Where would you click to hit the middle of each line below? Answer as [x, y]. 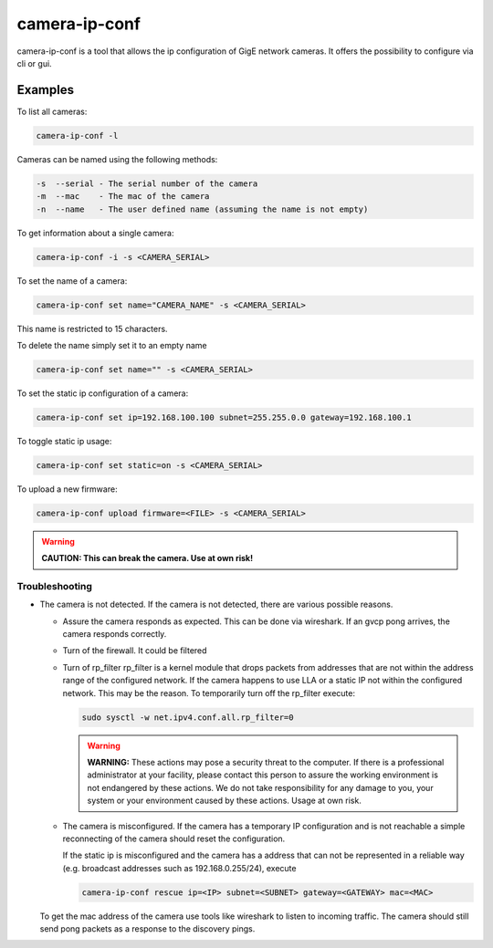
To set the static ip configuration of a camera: [103, 393]
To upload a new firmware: [67, 489]
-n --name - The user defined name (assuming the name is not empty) [202, 209]
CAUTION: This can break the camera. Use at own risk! [147, 558]
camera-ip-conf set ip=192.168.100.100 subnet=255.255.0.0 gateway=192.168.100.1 [224, 417]
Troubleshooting [55, 586]
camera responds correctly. [115, 634]
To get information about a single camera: [95, 233]
